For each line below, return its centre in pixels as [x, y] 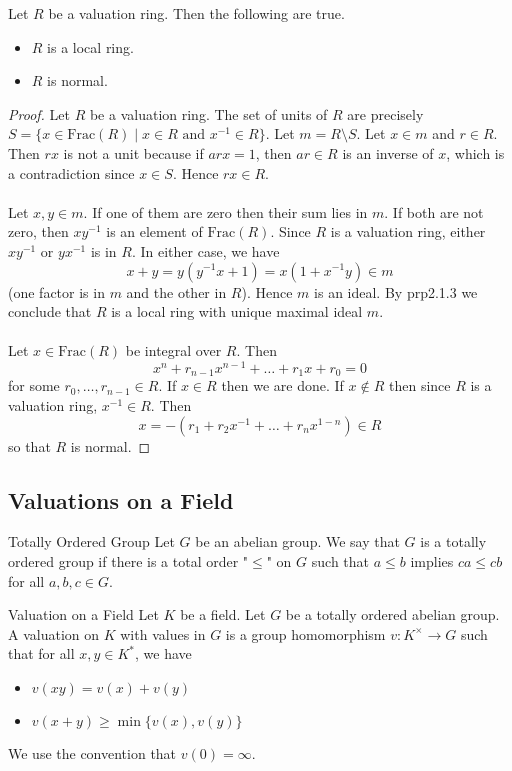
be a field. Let [223, 614]
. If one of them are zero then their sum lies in [225, 211]
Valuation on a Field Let [83, 614]
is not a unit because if [133, 152]
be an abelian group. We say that [297, 541]
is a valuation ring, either [408, 231]
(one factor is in [56, 291]
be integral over [173, 350]
